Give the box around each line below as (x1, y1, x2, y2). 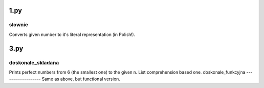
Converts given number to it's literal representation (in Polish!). (9, 32, 135, 37)
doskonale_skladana (9, 59, 59, 66)
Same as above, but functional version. (42, 76, 121, 82)
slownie (9, 21, 28, 28)
